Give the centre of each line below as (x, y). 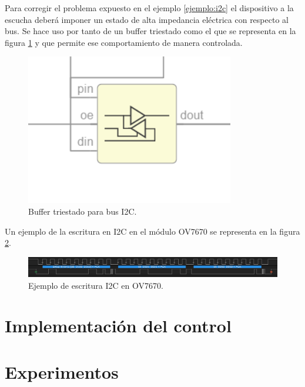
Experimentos (62, 371)
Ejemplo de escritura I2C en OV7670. (96, 285)
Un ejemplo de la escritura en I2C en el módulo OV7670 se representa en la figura (152, 231)
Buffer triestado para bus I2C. (83, 211)
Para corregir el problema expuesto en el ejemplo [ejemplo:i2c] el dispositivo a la (149, 8)
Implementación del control (118, 326)
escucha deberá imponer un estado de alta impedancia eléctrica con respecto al (147, 19)
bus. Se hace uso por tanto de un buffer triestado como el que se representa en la (150, 31)
